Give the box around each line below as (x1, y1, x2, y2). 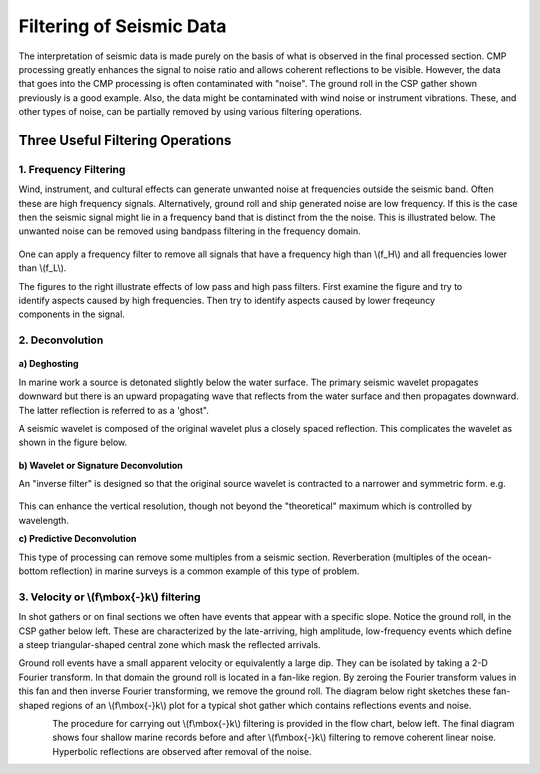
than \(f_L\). (18, 262, 67, 274)
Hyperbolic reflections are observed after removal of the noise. (52, 745, 312, 757)
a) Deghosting (18, 358, 79, 370)
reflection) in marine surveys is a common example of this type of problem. (50, 565, 360, 577)
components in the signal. (18, 308, 125, 320)
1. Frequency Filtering (18, 162, 126, 176)
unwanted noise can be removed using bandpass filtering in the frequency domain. (18, 225, 361, 237)
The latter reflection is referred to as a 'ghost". (18, 404, 210, 416)
